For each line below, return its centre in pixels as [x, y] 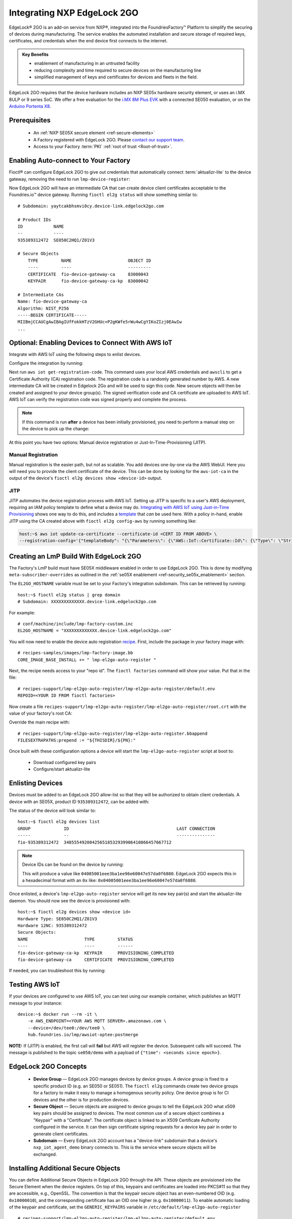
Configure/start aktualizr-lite [62, 769]
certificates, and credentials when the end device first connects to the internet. [88, 41]
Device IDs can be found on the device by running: [73, 865]
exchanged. [45, 1154]
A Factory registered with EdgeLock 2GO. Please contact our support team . [109, 139]
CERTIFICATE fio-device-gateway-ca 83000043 [88, 274]
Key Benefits [35, 54]
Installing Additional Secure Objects [65, 1168]
